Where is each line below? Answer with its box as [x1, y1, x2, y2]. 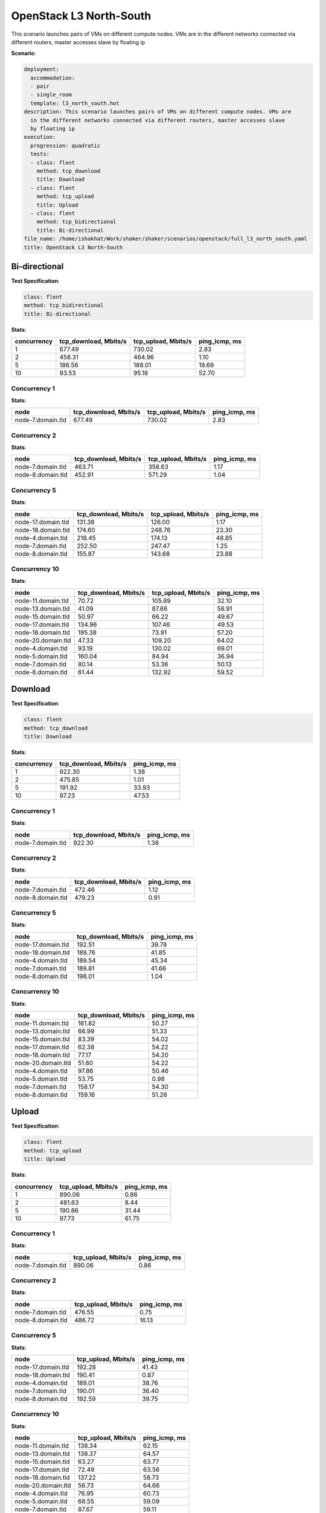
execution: [24, 134, 56, 140]
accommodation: [30, 74, 75, 81]
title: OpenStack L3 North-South [24, 244, 123, 251]
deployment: [24, 66, 60, 73]
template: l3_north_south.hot [30, 100, 120, 107]
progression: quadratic [30, 142, 101, 149]
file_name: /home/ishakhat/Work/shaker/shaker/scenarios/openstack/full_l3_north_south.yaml [24, 235, 307, 242]
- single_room [30, 91, 72, 98]
